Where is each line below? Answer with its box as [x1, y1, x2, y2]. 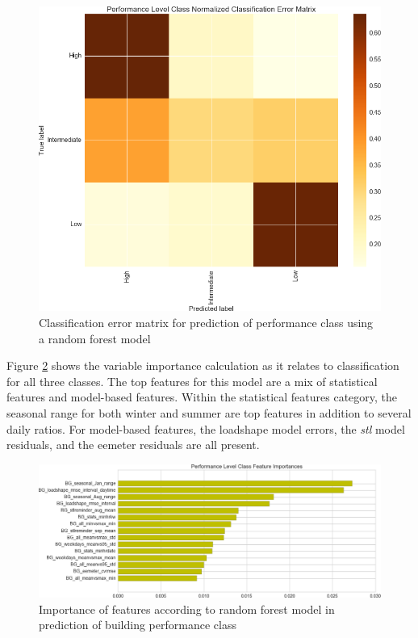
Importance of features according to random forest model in [39, 600, 335, 617]
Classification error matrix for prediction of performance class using [39, 314, 374, 331]
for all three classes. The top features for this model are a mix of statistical [6, 372, 378, 389]
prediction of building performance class [39, 616, 236, 633]
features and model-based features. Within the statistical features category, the [6, 388, 398, 405]
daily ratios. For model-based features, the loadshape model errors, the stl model [6, 420, 405, 437]
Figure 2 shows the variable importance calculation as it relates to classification [6, 357, 399, 374]
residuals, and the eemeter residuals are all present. [6, 436, 260, 453]
